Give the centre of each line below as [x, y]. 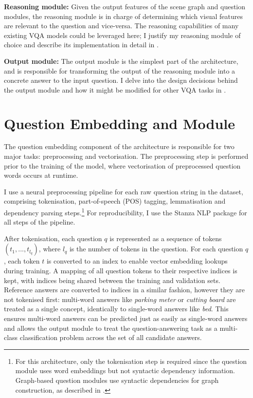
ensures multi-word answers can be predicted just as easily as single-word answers [126, 318]
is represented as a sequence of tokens [166, 238]
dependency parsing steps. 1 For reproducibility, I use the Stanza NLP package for [126, 212]
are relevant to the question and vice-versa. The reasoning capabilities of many [121, 26]
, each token [22, 261]
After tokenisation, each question [53, 238]
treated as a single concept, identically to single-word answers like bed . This [116, 309]
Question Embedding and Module [119, 123]
